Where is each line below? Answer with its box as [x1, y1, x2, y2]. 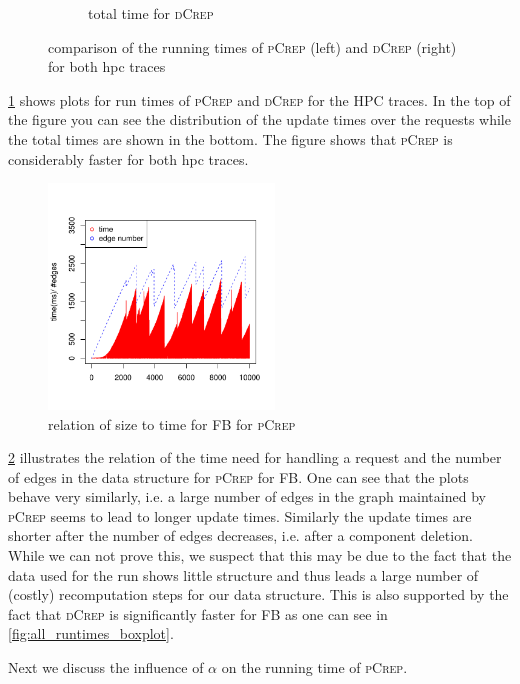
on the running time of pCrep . [221, 657, 408, 678]
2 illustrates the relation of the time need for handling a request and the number [8, 447, 502, 468]
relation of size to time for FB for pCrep [48, 413, 296, 434]
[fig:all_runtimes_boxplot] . [8, 623, 174, 644]
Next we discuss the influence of [8, 657, 204, 678]
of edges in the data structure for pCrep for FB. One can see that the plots [8, 466, 469, 487]
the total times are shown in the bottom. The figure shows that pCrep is [8, 128, 453, 149]
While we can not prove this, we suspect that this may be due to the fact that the [8, 545, 512, 566]
